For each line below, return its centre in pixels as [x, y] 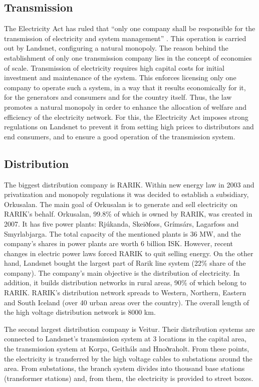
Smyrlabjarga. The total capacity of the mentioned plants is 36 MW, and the [122, 233]
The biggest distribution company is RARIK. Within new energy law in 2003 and [129, 184]
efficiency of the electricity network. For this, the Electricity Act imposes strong [126, 117]
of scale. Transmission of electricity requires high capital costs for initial [114, 67]
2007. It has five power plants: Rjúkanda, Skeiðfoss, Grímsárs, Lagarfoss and [121, 223]
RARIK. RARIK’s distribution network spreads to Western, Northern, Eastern [125, 293]
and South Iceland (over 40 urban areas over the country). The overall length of [127, 302]
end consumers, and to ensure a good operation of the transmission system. [120, 136]
